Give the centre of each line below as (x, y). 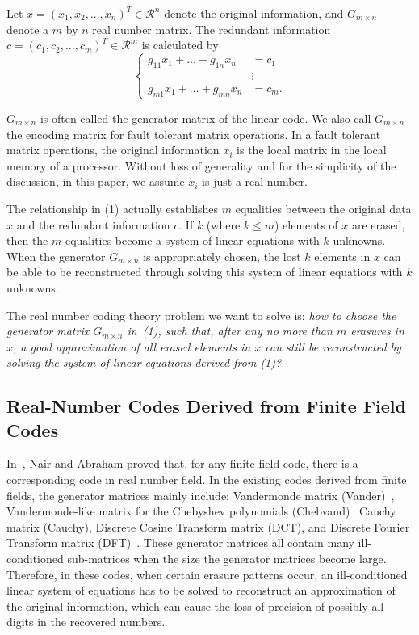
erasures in (377, 331)
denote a (28, 29)
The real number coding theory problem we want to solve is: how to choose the (201, 315)
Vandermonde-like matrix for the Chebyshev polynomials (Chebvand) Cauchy (201, 511)
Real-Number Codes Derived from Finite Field (206, 406)
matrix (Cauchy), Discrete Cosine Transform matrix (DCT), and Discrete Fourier (208, 526)
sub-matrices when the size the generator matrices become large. (227, 559)
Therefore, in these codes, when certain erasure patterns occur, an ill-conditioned (207, 574)
